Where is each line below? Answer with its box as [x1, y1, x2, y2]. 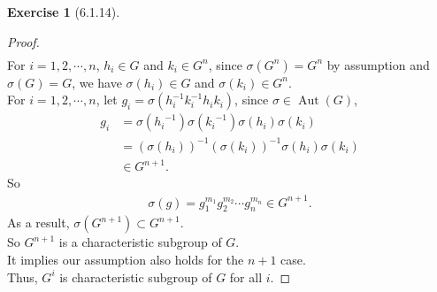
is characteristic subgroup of [59, 267, 212, 286]
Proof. [7, 32, 40, 50]
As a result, [7, 213, 70, 232]
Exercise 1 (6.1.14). [7, 3, 120, 20]
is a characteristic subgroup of [58, 233, 222, 251]
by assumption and [326, 55, 430, 73]
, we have [72, 73, 122, 91]
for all [229, 267, 263, 286]
